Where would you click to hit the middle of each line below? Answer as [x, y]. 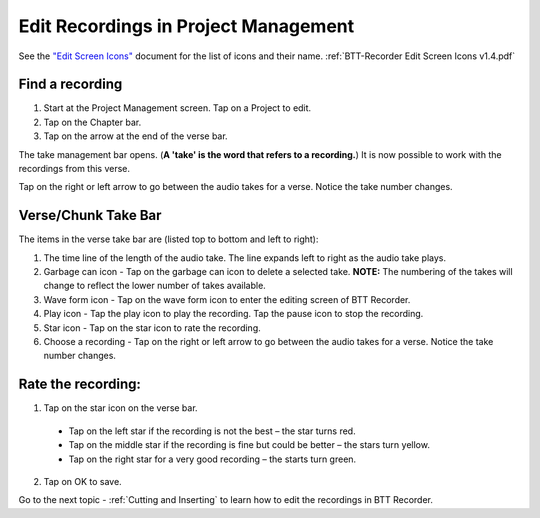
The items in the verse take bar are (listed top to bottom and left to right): [168, 239]
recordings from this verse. [74, 169]
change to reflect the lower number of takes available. [155, 286]
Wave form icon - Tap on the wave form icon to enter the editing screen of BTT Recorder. [227, 299]
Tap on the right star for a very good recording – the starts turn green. [212, 459]
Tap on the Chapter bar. [92, 122]
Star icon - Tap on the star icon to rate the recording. [152, 327]
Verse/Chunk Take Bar [90, 215]
